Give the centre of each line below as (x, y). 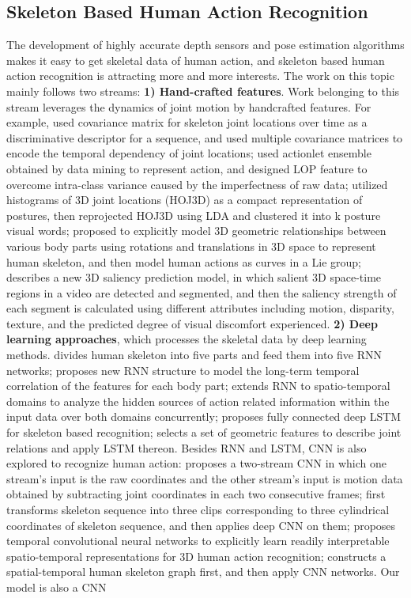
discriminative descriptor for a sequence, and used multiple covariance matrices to (205, 137)
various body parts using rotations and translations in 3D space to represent (191, 246)
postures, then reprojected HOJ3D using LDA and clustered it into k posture (194, 215)
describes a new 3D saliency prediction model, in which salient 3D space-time (194, 277)
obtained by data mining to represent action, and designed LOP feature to (187, 168)
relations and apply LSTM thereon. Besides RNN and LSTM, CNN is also (187, 447)
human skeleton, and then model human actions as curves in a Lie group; (184, 261)
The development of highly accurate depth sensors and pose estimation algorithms (205, 45)
